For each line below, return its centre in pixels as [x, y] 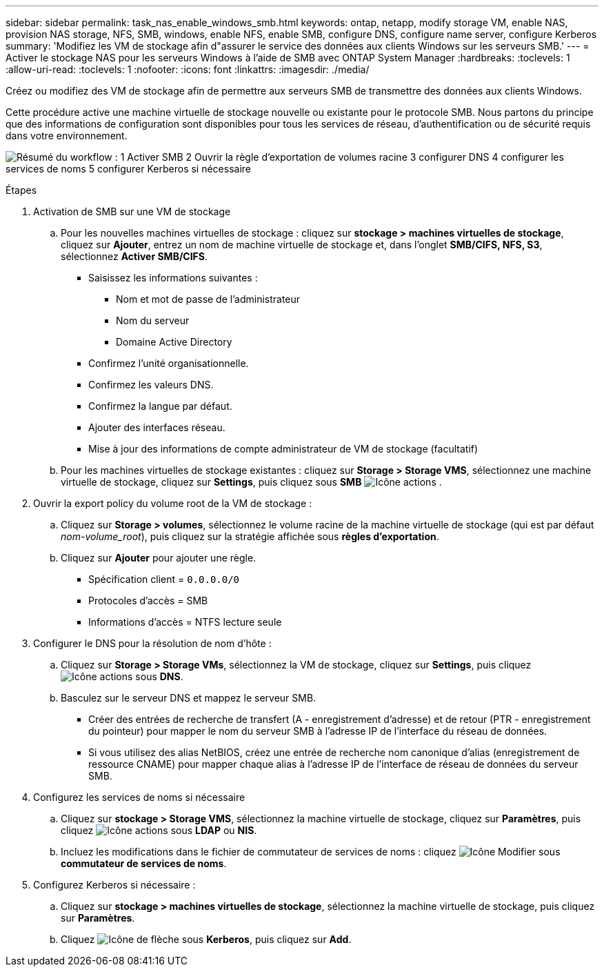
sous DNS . [159, 676]
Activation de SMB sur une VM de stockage [132, 211]
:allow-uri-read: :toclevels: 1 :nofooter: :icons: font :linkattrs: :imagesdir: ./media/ [188, 69]
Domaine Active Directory [174, 342]
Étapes [21, 190]
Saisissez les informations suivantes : [173, 278]
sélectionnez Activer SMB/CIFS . [134, 256]
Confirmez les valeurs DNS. [151, 385]
